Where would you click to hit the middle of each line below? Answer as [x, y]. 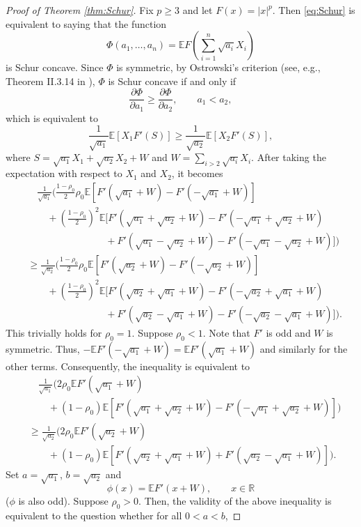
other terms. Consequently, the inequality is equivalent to [128, 366]
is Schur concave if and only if [172, 81]
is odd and [288, 332]
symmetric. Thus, [43, 348]
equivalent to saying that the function [86, 23]
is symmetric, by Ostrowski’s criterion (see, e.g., [218, 67]
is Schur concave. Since [55, 67]
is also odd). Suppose [63, 501]
